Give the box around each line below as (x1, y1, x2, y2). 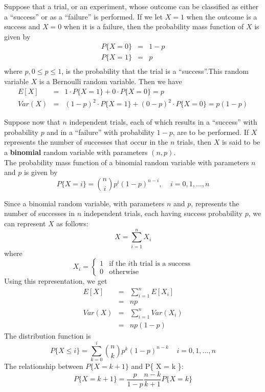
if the (109, 260, 126, 267)
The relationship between (4, 361, 83, 371)
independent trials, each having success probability (83, 208, 243, 219)
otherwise (109, 268, 139, 276)
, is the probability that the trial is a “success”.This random (61, 66, 249, 76)
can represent (4, 218, 46, 228)
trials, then (176, 136, 211, 147)
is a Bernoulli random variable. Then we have (39, 76, 182, 87)
